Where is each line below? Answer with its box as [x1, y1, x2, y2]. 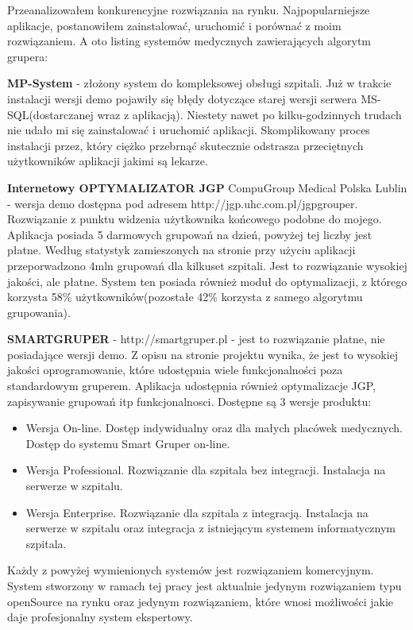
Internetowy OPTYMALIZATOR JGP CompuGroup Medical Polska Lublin [7, 179, 407, 195]
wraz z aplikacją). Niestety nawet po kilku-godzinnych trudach [97, 106, 402, 122]
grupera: [7, 48, 48, 64]
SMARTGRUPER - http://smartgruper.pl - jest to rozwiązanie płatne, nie [7, 330, 385, 347]
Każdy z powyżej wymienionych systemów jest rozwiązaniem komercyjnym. [7, 562, 374, 578]
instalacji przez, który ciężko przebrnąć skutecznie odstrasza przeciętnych [7, 137, 364, 153]
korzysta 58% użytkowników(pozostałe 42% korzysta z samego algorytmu [7, 288, 363, 305]
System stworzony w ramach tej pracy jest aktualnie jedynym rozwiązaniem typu [7, 578, 402, 593]
